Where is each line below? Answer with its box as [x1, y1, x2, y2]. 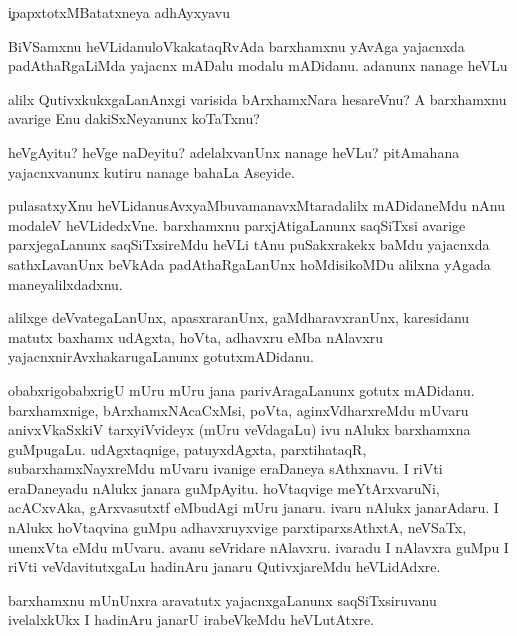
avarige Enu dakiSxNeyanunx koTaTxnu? [8, 108, 260, 129]
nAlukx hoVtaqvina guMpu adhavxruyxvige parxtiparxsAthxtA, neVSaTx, [8, 517, 467, 538]
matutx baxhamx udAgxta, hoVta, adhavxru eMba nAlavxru [8, 326, 384, 347]
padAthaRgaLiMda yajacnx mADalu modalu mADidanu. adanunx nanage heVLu [8, 55, 508, 76]
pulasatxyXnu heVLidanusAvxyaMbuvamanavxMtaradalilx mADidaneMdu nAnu [8, 195, 505, 216]
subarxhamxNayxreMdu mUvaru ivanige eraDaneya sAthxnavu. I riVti [8, 458, 443, 479]
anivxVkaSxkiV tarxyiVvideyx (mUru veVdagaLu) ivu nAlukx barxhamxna [8, 419, 471, 440]
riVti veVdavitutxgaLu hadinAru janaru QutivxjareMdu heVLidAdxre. [8, 556, 441, 577]
